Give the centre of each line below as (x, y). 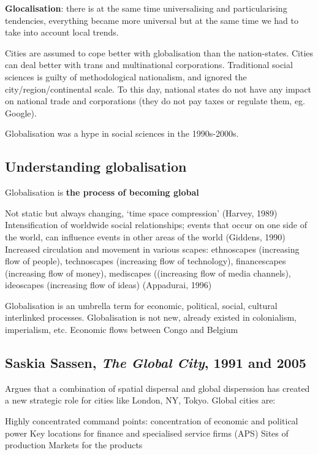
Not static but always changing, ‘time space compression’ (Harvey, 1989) (141, 212)
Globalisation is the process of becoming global (102, 192)
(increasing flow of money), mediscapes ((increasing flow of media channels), (148, 273)
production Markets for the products (74, 445)
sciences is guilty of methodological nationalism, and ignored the (126, 76)
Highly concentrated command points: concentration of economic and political (152, 421)
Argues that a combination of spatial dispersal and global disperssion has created (157, 388)
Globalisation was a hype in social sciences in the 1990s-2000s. (122, 133)
